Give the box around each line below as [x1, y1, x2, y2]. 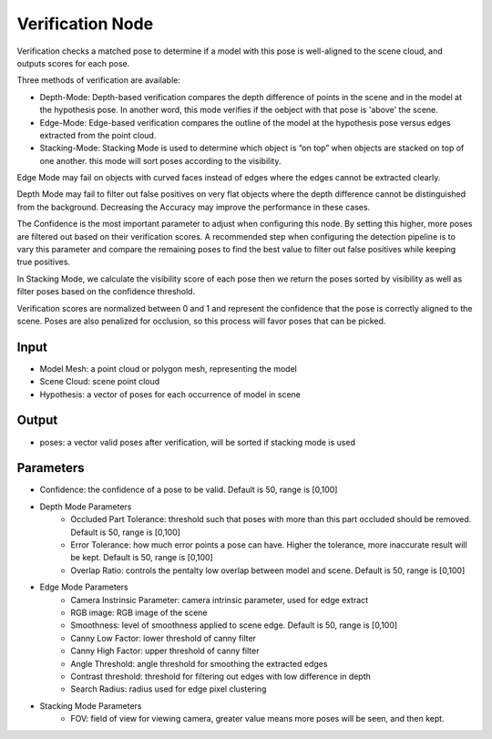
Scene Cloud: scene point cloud [39, 376, 160, 387]
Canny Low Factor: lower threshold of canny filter [70, 632, 257, 643]
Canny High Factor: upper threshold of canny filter [70, 645, 260, 656]
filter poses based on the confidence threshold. [16, 286, 196, 297]
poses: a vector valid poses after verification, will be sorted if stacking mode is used [39, 436, 355, 447]
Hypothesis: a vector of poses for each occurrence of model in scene [39, 388, 301, 400]
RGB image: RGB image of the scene [70, 607, 208, 618]
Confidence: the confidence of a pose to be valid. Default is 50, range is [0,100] [39, 484, 338, 496]
